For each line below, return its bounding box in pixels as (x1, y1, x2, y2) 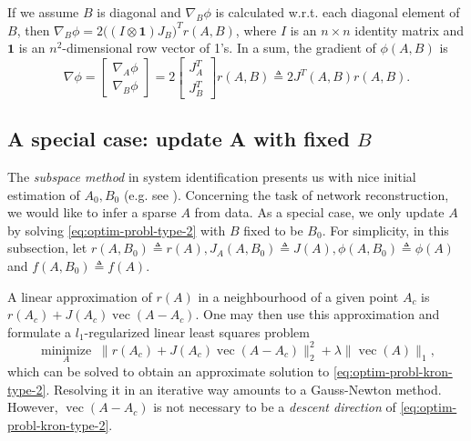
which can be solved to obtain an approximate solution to (7, 362, 330, 381)
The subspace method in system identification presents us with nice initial (7, 166, 416, 185)
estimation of (7, 185, 80, 204)
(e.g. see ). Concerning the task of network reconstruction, (123, 185, 449, 204)
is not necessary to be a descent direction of (153, 397, 396, 416)
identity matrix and (354, 20, 465, 39)
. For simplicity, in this (322, 220, 449, 239)
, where (235, 20, 277, 39)
